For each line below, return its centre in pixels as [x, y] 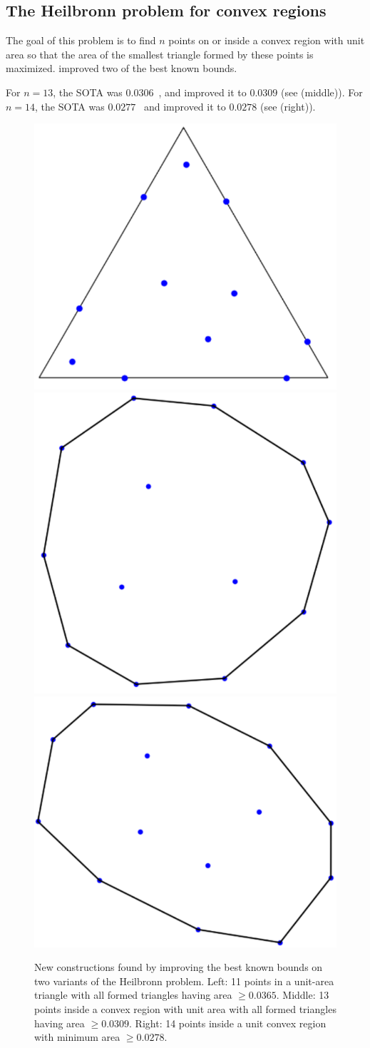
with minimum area [77, 1037]
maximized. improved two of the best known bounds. [122, 68]
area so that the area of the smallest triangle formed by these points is [160, 54]
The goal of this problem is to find [81, 40]
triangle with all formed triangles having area [133, 995]
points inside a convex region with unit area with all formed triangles [185, 1008]
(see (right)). [288, 106]
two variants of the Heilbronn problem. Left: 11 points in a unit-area [184, 981]
